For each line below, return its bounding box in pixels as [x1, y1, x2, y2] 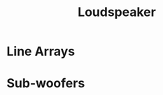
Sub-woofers [6, 75, 85, 92]
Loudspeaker [77, 4, 157, 20]
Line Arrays [6, 43, 76, 59]
